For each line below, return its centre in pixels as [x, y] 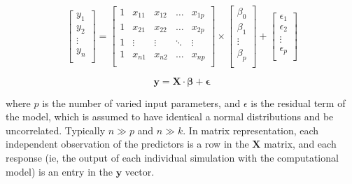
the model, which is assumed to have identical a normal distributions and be [170, 116]
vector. [140, 171]
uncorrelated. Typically [56, 130]
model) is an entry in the [59, 171]
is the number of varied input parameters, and [141, 102]
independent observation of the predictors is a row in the [127, 144]
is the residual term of [298, 102]
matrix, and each [300, 144]
